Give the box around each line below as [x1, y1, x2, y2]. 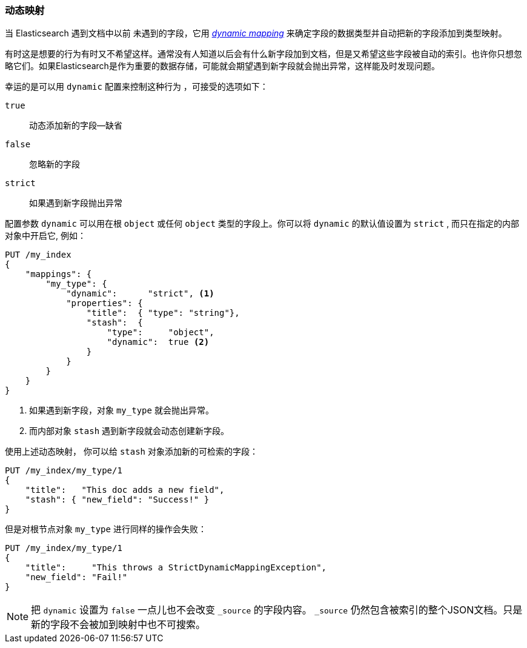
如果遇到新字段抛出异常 [29, 198, 122, 209]
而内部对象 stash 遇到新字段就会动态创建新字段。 [29, 426, 230, 436]
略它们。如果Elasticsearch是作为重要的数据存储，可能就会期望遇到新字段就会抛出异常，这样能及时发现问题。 [5, 61, 440, 72]
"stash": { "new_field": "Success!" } [25, 495, 210, 505]
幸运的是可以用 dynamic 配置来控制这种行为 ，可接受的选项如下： [5, 81, 268, 92]
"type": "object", [107, 327, 214, 338]
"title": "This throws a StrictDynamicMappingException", [25, 563, 327, 573]
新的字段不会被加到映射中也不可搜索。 [31, 618, 206, 631]
